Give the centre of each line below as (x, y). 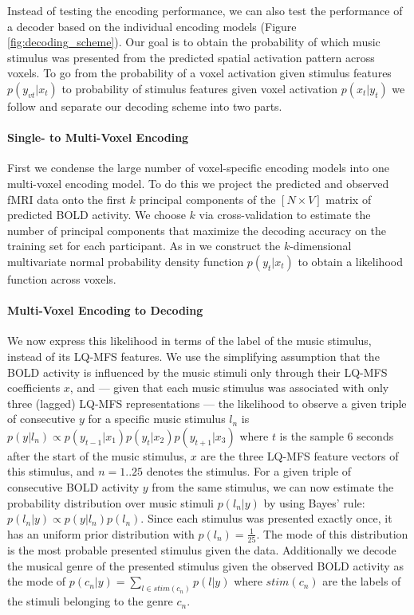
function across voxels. (62, 278)
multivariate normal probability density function (126, 261)
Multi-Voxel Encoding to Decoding (105, 310)
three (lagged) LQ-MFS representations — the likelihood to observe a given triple (207, 403)
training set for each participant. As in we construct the (144, 246)
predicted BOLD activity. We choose (97, 215)
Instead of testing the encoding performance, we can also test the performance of (205, 10)
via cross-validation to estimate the (285, 215)
